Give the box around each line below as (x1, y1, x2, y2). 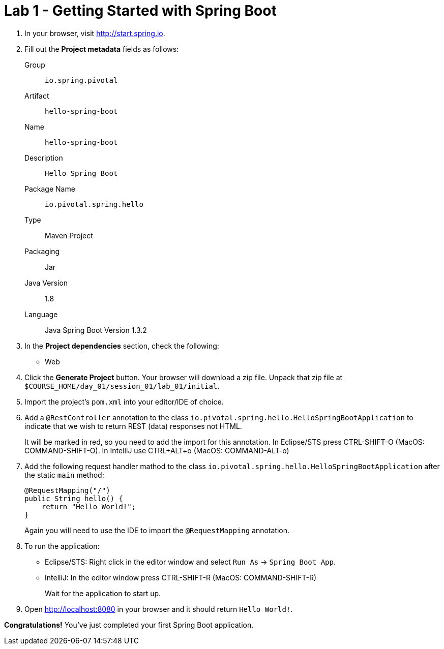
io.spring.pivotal (45, 76, 118, 84)
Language (24, 310, 58, 319)
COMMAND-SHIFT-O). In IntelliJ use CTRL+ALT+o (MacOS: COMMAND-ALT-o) (24, 446, 289, 455)
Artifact (24, 91, 49, 100)
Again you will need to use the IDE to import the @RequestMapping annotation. (24, 526, 290, 535)
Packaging (24, 246, 60, 256)
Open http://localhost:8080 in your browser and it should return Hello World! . (24, 604, 293, 613)
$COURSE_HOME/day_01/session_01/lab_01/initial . (24, 381, 220, 390)
